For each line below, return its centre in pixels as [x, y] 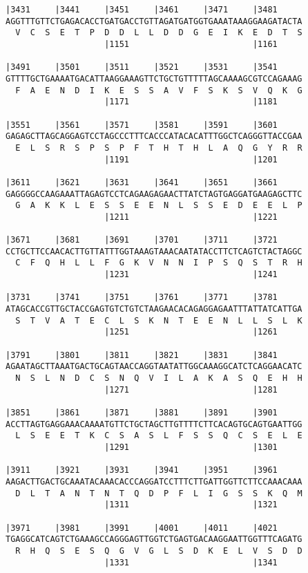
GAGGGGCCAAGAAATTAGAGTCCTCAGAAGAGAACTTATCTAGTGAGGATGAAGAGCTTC [154, 194]
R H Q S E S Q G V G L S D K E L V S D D [159, 551]
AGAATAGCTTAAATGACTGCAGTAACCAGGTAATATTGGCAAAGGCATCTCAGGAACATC [154, 367]
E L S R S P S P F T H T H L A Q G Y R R [159, 148]
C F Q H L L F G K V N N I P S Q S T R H [159, 263]
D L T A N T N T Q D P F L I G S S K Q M [159, 493]
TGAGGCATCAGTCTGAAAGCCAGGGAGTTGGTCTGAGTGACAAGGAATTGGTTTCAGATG [154, 539]
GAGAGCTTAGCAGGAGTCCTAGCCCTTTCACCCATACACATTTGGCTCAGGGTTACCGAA [154, 137]
